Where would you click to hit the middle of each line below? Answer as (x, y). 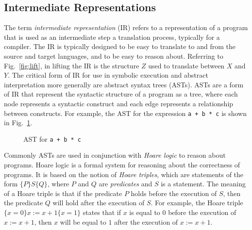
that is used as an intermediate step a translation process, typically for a (112, 37)
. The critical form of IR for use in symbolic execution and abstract (108, 75)
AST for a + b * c (52, 139)
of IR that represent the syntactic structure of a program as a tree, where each (121, 94)
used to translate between (186, 65)
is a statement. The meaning (203, 184)
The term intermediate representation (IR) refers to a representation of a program (126, 27)
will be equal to (83, 222)
